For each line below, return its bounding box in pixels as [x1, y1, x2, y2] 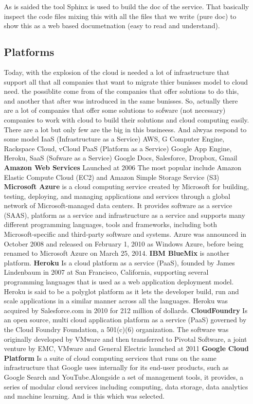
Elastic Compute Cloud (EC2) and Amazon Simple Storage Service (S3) [4, 172, 219, 182]
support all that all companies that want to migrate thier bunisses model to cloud [4, 76, 248, 87]
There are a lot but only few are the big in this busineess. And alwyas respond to [4, 124, 247, 134]
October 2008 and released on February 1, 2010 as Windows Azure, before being [4, 238, 244, 248]
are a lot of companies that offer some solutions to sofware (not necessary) [4, 105, 226, 115]
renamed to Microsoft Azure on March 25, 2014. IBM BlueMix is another [4, 248, 230, 258]
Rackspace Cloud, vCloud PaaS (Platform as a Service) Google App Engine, [4, 143, 232, 153]
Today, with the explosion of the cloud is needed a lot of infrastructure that [4, 67, 230, 77]
